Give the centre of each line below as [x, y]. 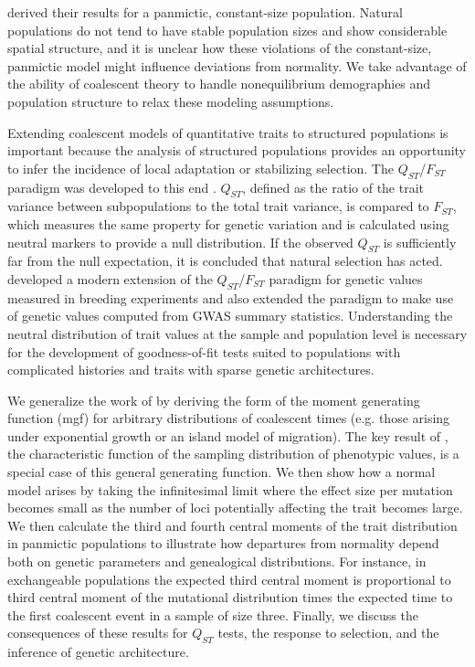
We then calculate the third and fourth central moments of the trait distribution [232, 525]
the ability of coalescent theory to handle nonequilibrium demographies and [219, 84]
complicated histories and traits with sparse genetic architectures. [191, 370]
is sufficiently [420, 242]
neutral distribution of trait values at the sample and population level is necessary [237, 333]
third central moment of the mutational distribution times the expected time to [230, 597]
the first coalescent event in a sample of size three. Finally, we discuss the [213, 614]
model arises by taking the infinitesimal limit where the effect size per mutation [230, 489]
